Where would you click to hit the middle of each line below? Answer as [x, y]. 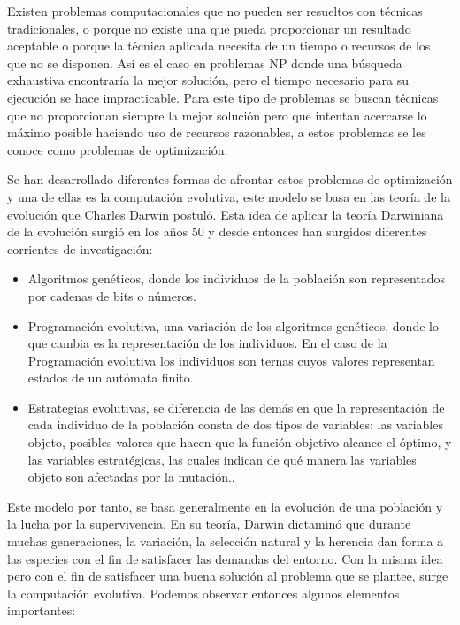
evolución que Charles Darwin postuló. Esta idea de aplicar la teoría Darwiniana [226, 214]
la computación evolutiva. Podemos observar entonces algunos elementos [203, 593]
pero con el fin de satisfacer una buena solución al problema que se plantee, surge [228, 576]
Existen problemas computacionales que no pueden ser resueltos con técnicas [215, 11]
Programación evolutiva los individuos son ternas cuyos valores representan [231, 360]
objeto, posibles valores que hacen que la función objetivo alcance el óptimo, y [240, 442]
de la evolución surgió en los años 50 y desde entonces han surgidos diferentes [217, 231]
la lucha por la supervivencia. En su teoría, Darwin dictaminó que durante [209, 524]
